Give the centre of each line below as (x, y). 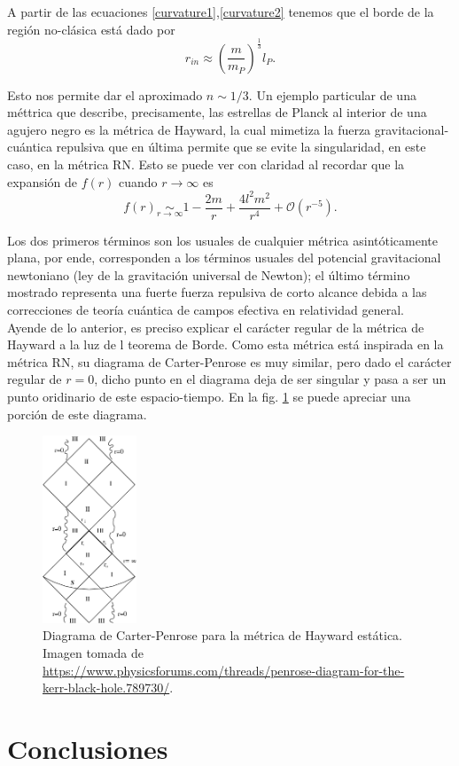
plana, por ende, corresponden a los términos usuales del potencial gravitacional (224, 258)
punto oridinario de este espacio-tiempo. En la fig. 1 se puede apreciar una (209, 397)
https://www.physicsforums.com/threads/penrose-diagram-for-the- (224, 670)
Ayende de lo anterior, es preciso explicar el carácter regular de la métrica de (216, 327)
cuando (138, 181)
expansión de (43, 181)
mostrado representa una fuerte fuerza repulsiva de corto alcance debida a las (217, 292)
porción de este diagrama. (77, 414)
